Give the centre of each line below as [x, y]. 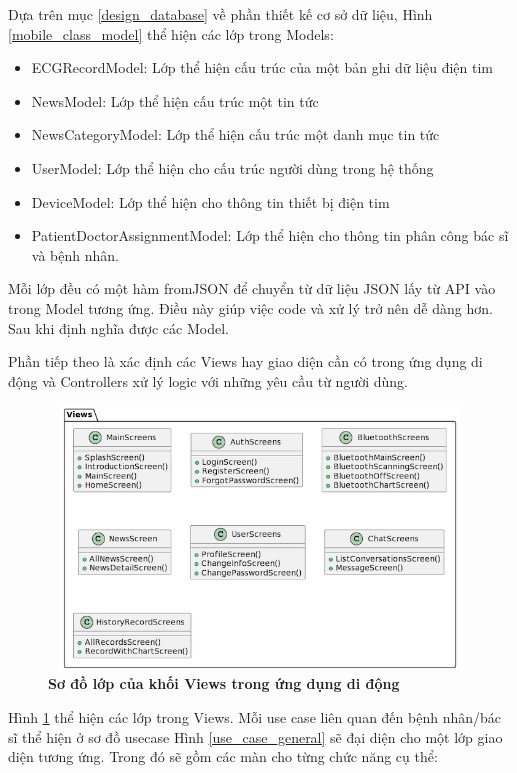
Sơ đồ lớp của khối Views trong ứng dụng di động [224, 683]
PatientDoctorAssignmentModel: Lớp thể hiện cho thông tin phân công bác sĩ [270, 235]
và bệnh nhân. [75, 254]
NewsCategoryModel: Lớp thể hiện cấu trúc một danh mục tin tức [235, 134]
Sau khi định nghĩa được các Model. [118, 327]
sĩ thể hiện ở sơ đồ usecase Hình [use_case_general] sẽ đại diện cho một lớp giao [255, 736]
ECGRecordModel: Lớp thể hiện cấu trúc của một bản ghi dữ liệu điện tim [262, 67]
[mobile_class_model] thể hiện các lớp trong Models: [171, 33]
